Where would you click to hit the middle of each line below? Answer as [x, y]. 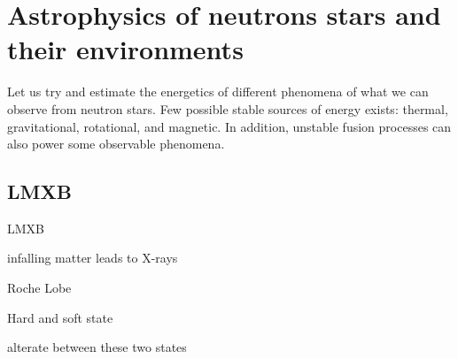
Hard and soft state [60, 317]
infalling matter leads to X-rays [93, 258]
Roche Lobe [39, 288]
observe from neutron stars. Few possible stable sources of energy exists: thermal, [228, 108]
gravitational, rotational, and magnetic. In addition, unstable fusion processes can [229, 126]
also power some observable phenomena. [116, 144]
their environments [125, 49]
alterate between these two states [97, 347]
